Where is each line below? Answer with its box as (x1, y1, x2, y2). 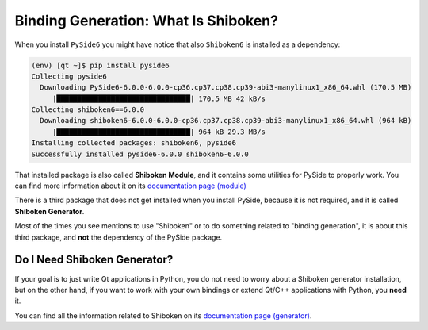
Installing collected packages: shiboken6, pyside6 (31, 139, 237, 148)
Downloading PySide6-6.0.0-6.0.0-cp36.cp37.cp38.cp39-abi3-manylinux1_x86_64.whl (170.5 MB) (40, 83, 412, 92)
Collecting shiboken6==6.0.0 (31, 106, 145, 114)
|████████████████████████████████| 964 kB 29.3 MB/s (52, 127, 266, 136)
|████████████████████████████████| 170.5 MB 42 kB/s (52, 94, 266, 103)
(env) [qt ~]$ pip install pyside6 (31, 60, 170, 70)
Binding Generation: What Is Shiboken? (14, 12, 279, 29)
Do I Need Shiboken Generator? (14, 253, 174, 267)
